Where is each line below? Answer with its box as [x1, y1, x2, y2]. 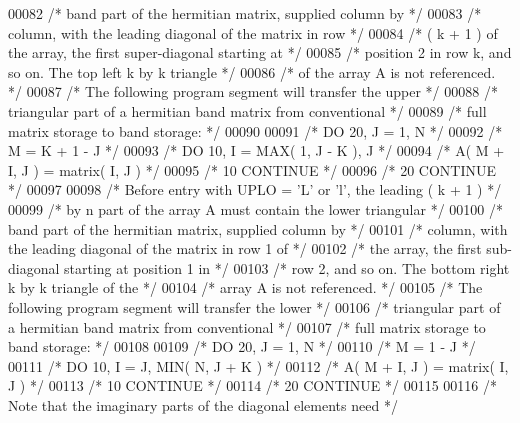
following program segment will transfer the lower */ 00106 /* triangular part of [8, 296, 501, 317]
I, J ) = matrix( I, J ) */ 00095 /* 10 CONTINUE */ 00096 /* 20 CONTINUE [8, 159, 497, 180]
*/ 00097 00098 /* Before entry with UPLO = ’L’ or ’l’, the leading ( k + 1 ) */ [8, 179, 502, 200]
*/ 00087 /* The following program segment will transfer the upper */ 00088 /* [8, 81, 498, 102]
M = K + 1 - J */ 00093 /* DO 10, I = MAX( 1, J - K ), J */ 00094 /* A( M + [8, 140, 505, 161]
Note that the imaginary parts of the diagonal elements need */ [8, 394, 398, 415]
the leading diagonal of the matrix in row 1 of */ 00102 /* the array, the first [8, 238, 482, 259]
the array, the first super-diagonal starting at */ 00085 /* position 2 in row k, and [8, 42, 512, 63]
